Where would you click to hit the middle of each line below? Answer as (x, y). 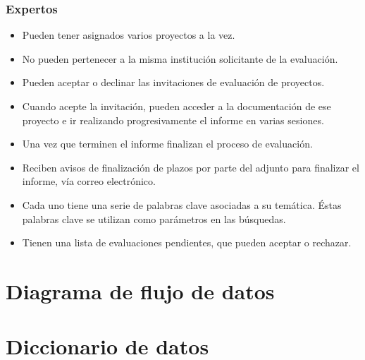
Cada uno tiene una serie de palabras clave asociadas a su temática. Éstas (182, 204)
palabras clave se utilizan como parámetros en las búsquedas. (154, 218)
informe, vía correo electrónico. (89, 181)
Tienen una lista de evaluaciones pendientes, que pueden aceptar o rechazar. (187, 242)
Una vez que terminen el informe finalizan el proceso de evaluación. (167, 144)
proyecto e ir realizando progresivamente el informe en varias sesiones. (173, 120)
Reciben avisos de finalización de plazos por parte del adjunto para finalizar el (191, 167)
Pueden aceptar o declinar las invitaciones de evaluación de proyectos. (173, 82)
